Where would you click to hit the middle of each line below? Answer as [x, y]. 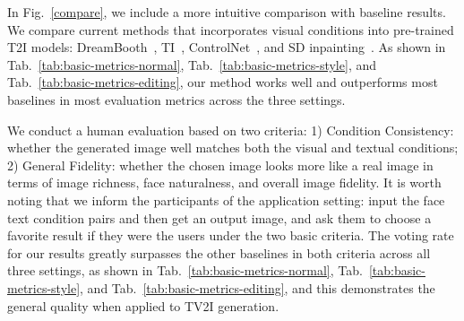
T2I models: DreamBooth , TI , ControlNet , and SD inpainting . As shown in [227, 47]
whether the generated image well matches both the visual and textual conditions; [233, 147]
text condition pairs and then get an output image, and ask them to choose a [219, 217]
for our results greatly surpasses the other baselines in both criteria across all [219, 252]
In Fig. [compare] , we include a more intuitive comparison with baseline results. [227, 12]
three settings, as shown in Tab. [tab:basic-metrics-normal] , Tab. [185, 270]
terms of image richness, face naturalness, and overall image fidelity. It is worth [224, 182]
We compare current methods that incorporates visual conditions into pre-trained [231, 29]
